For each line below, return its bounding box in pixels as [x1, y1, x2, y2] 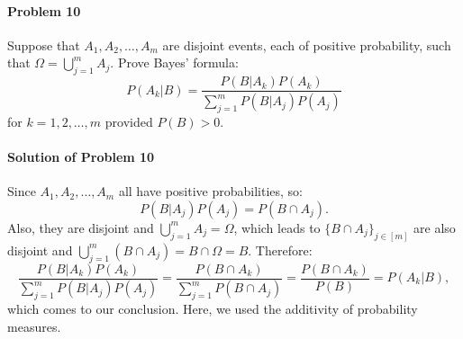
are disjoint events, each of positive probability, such [162, 35, 451, 54]
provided [104, 112, 153, 130]
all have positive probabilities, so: [118, 182, 303, 201]
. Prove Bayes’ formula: [110, 53, 239, 72]
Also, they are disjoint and [7, 218, 154, 236]
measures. [7, 317, 61, 335]
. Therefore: [248, 240, 313, 259]
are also [413, 218, 456, 236]
